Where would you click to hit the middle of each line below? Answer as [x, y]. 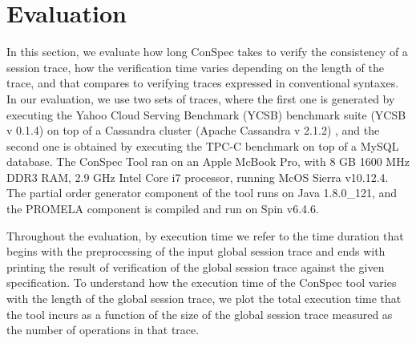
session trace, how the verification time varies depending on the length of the [195, 67]
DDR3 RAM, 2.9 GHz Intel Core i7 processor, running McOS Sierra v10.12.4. [198, 177]
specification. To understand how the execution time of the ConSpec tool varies [202, 282]
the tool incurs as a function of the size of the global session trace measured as [200, 314]
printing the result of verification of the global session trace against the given [196, 266]
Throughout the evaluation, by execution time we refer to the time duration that [205, 235]
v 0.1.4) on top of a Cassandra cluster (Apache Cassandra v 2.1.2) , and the [193, 130]
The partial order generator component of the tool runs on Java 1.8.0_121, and [202, 193]
